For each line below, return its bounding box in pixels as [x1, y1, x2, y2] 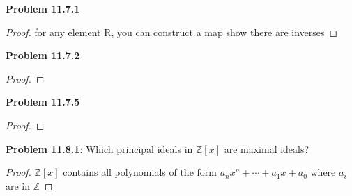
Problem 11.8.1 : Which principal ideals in [6, 141, 193, 156]
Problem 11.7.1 [6, 1, 80, 15]
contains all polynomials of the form [63, 165, 217, 179]
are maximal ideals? [224, 141, 309, 156]
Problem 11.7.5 [6, 95, 80, 109]
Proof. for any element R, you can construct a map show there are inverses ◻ [6, 24, 338, 39]
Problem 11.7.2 [6, 48, 80, 63]
